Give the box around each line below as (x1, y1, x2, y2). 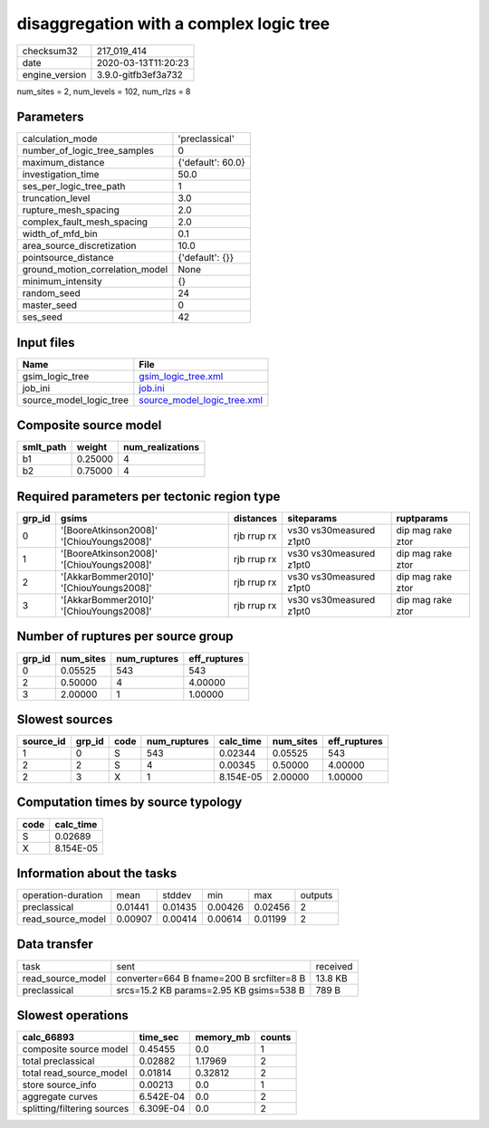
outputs (300, 889, 333, 902)
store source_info (22, 1078, 97, 1091)
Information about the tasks (16, 865, 177, 881)
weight (76, 441, 108, 454)
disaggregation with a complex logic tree (16, 14, 331, 33)
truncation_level (22, 192, 91, 205)
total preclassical (22, 1055, 95, 1067)
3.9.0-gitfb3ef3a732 (96, 68, 183, 81)
